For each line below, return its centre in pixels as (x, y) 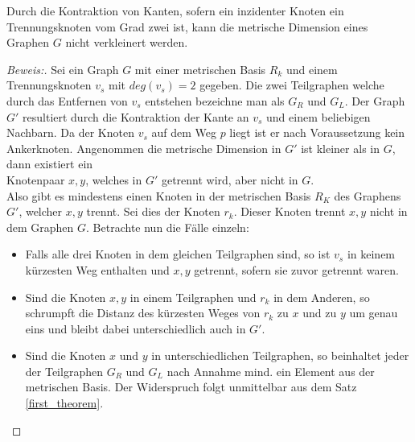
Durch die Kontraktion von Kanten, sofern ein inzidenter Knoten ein (175, 10)
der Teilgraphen (64, 371)
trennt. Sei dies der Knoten (153, 211)
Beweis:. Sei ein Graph (63, 69)
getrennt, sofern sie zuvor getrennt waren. (296, 269)
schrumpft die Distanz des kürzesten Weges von (143, 313)
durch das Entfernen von (67, 100)
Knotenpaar (36, 179)
